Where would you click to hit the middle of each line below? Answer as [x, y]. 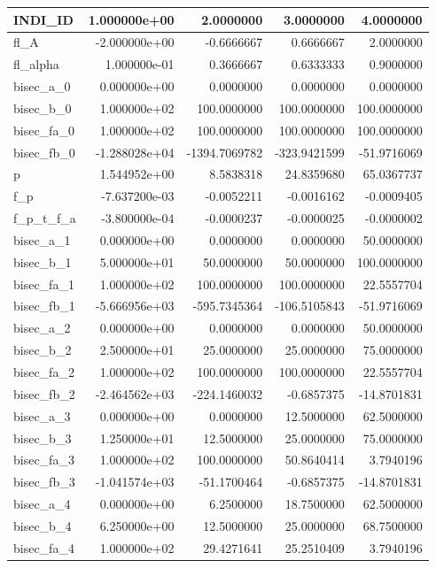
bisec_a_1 [42, 239]
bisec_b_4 [43, 525]
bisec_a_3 [42, 415]
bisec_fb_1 [44, 306]
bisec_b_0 [43, 107]
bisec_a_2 [42, 328]
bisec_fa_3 [44, 460]
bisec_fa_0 [44, 130]
